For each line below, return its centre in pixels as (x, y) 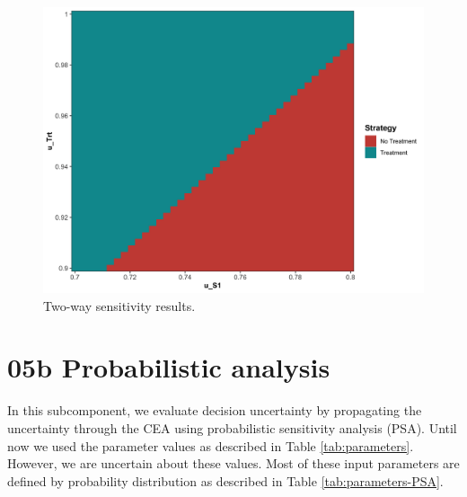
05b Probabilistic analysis (169, 367)
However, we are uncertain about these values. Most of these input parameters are (233, 463)
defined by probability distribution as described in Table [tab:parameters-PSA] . (225, 480)
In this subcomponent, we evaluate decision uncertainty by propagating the (215, 410)
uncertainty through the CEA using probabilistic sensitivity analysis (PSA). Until (232, 427)
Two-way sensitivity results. (119, 305)
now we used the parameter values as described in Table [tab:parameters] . (211, 445)
